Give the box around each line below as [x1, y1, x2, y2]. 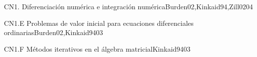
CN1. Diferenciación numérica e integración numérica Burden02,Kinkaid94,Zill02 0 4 [4, 1, 253, 11]
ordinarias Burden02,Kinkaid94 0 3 [4, 27, 103, 38]
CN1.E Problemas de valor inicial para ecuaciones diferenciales [4, 18, 194, 28]
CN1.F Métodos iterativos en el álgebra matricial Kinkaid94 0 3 [4, 43, 191, 54]
